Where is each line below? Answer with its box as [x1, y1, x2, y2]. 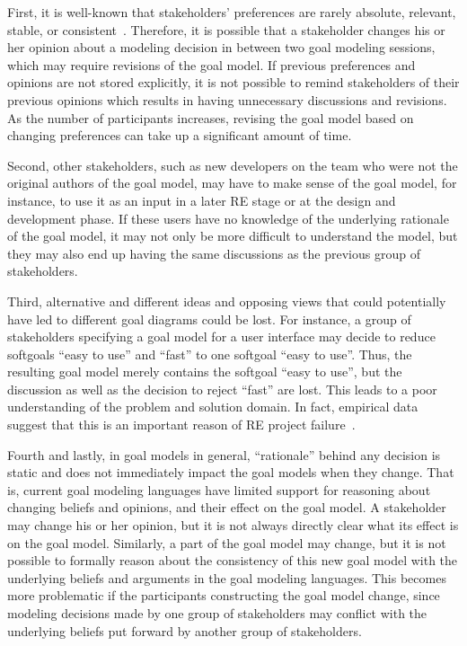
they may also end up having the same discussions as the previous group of [7, 243, 420, 262]
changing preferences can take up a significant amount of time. [7, 126, 352, 145]
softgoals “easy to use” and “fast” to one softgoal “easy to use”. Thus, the [7, 344, 412, 363]
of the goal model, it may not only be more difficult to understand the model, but [7, 226, 458, 245]
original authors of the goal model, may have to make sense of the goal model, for [7, 173, 457, 192]
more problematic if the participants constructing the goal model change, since [7, 586, 440, 605]
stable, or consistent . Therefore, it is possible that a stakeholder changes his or [7, 20, 445, 39]
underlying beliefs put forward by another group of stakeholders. [7, 621, 362, 640]
